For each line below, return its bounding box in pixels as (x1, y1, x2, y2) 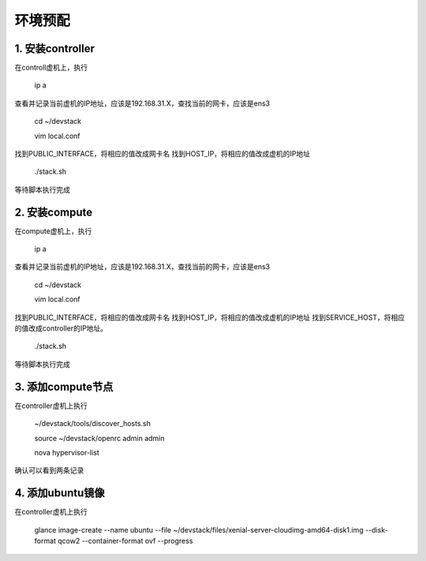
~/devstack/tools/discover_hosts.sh (34, 419, 151, 428)
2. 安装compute (14, 205, 93, 219)
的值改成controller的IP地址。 (14, 324, 108, 333)
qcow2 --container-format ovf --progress (58, 536, 193, 545)
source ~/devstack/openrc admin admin (34, 433, 165, 443)
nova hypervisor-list (34, 447, 100, 457)
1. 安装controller (14, 42, 95, 55)
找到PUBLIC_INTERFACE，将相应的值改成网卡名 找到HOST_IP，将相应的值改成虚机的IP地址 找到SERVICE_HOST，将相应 (14, 312, 405, 322)
